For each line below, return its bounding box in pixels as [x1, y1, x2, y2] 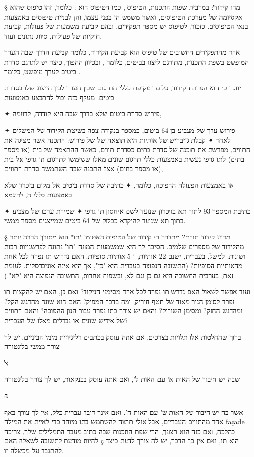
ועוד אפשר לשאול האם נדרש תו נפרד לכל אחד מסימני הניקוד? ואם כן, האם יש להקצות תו [4, 286, 250, 297]
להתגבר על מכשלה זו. [4, 445, 63, 455]
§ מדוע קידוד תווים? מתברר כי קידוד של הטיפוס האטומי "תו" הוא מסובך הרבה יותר [4, 232, 231, 242]
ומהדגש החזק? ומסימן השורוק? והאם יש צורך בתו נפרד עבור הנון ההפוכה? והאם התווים [4, 305, 243, 316]
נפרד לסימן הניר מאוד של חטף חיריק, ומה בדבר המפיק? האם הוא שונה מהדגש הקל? [4, 296, 235, 306]
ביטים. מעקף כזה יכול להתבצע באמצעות [4, 92, 114, 102]
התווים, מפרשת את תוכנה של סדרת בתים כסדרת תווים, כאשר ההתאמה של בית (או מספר [4, 144, 250, 154]
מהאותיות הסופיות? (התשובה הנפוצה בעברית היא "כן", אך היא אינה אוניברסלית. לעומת [4, 261, 243, 271]
